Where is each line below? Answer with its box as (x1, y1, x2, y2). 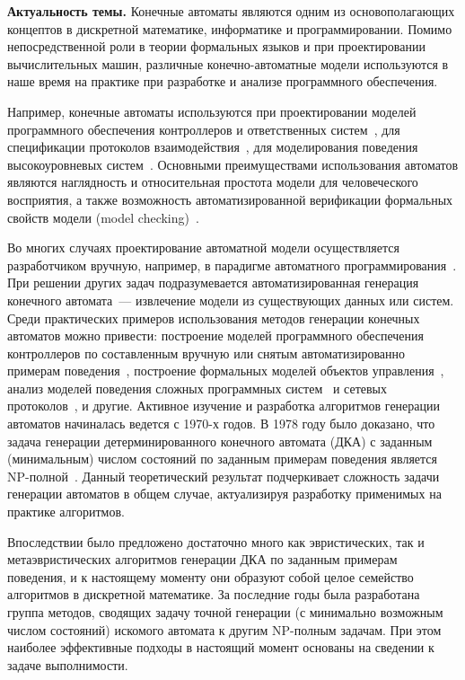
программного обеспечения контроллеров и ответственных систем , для (7, 119, 400, 138)
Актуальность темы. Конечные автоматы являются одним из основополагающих (7, 2, 455, 20)
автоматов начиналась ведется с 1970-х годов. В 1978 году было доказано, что (7, 414, 435, 433)
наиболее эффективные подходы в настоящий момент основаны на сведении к (7, 638, 434, 657)
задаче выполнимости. (7, 655, 128, 674)
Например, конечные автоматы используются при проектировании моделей (7, 102, 417, 120)
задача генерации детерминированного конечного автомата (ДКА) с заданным (7, 431, 433, 450)
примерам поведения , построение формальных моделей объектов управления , (7, 361, 444, 380)
